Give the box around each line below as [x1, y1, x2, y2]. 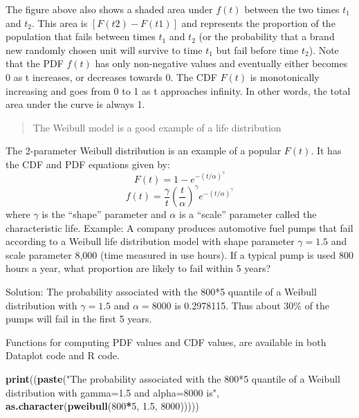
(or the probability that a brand [199, 29, 335, 44]
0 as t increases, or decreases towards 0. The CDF [6, 69, 217, 84]
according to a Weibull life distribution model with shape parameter [6, 234, 295, 248]
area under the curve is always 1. [6, 97, 145, 111]
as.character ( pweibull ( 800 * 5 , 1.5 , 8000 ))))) [6, 399, 199, 413]
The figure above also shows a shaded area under [6, 2, 213, 16]
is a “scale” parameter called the [178, 207, 317, 221]
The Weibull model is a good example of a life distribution [33, 120, 282, 134]
